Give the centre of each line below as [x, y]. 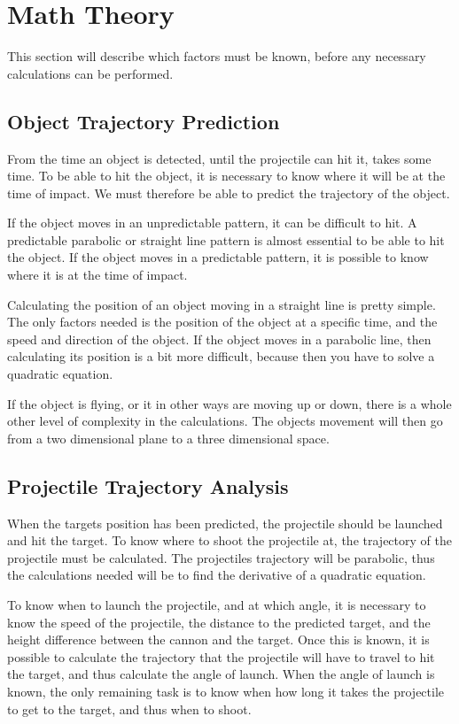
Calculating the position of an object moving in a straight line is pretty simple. [222, 304]
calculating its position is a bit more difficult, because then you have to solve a [221, 356]
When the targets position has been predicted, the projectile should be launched [225, 523]
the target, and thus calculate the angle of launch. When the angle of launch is [221, 674]
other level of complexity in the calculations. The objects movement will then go [225, 421]
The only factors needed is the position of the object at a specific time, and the [222, 322]
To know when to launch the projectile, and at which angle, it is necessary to [217, 605]
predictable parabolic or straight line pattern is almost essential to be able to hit [226, 239]
